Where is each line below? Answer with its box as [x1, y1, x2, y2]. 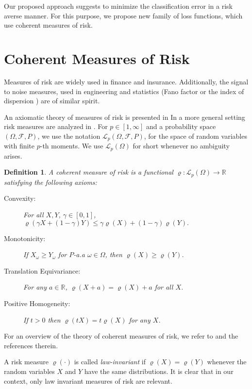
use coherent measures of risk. [4, 20, 93, 30]
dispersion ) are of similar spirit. [4, 96, 100, 106]
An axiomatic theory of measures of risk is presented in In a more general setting [4, 112, 245, 122]
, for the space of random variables [144, 130, 247, 141]
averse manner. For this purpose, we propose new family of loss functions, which [4, 10, 243, 20]
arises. [4, 150, 22, 161]
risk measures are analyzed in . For [4, 121, 108, 131]
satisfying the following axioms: [4, 177, 97, 187]
